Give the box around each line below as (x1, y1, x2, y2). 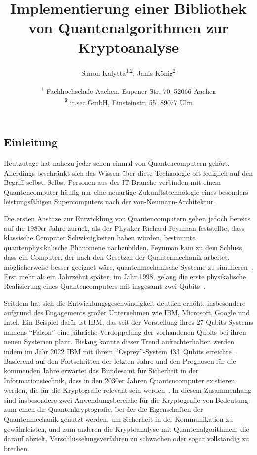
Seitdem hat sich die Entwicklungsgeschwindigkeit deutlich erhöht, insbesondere (4, 297, 246, 308)
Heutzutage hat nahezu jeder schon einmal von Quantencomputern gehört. (4, 158, 230, 168)
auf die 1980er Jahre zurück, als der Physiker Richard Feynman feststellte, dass (4, 223, 245, 233)
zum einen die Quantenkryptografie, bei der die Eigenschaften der (4, 404, 203, 414)
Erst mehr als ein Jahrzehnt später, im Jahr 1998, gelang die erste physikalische (4, 271, 246, 281)
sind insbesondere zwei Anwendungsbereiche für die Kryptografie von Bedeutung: (4, 394, 250, 405)
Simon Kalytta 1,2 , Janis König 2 (81, 66, 176, 78)
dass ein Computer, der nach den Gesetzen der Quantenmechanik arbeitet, (4, 252, 230, 262)
